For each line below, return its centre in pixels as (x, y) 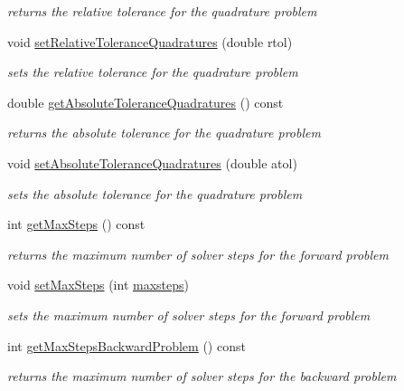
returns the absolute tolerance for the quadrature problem (164, 133)
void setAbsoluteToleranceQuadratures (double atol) (152, 162)
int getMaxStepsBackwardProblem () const (127, 345)
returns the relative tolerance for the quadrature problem (162, 11)
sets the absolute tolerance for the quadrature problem (155, 193)
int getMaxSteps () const (76, 224)
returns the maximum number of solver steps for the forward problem (198, 254)
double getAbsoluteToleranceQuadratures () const (146, 102)
